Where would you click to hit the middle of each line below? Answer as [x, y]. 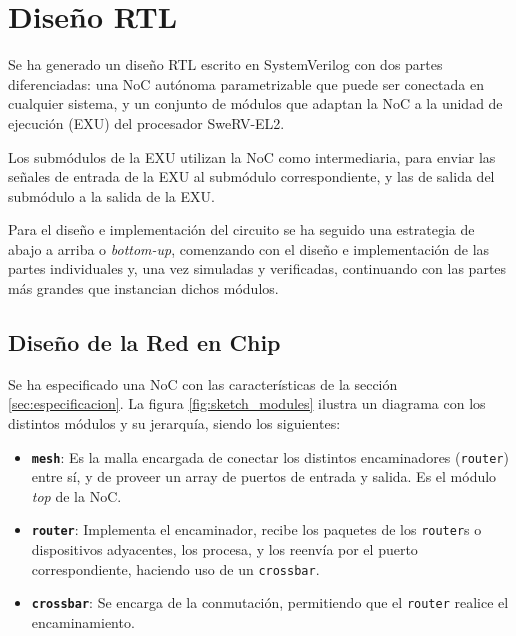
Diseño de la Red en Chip [144, 342]
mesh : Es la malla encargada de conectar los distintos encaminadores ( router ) [270, 456]
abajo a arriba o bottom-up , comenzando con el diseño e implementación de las [249, 248]
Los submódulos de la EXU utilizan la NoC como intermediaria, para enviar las [252, 156]
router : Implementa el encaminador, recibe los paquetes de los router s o [256, 529]
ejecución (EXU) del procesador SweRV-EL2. [146, 122]
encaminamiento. [83, 622]
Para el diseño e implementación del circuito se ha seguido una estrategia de [241, 229]
